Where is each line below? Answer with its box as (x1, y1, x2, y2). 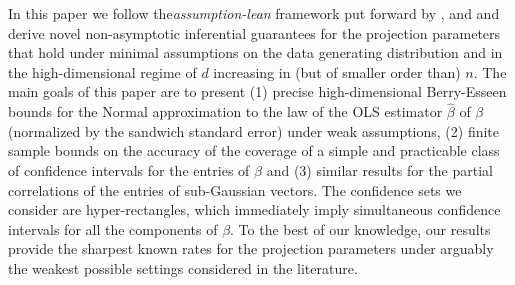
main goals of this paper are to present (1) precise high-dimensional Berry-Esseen (8, 81, 507, 102)
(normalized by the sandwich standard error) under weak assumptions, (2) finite (8, 120, 500, 141)
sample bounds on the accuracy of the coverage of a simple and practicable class (8, 140, 500, 161)
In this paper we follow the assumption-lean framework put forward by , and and (8, 3, 500, 23)
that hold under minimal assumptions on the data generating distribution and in (8, 42, 503, 63)
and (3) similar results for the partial (266, 159, 493, 180)
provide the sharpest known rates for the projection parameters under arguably (8, 238, 494, 259)
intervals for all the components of (8, 218, 218, 239)
